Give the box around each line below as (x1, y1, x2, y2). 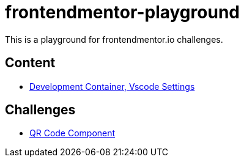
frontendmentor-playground (5, 2, 240, 23)
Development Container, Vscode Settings (29, 81, 195, 92)
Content (5, 55, 56, 71)
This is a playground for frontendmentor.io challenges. (5, 34, 223, 45)
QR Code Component (29, 128, 116, 139)
